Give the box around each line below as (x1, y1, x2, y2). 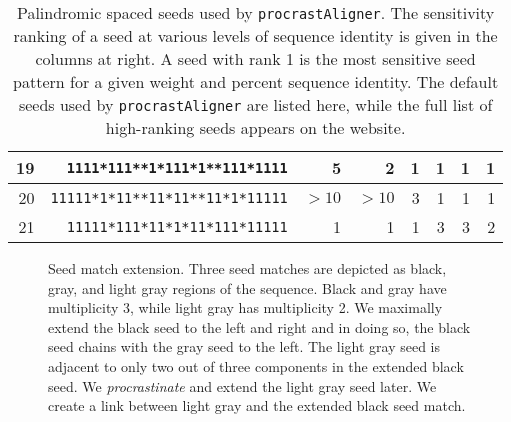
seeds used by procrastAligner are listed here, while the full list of (18, 93, 493, 116)
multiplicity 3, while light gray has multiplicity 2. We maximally (48, 297, 443, 318)
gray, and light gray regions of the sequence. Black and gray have (48, 277, 447, 298)
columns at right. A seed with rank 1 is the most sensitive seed (35, 47, 476, 70)
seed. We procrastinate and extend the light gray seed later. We (48, 375, 437, 396)
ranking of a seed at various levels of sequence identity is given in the (13, 24, 498, 47)
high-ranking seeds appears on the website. (105, 116, 406, 139)
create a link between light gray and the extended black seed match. (48, 395, 466, 416)
